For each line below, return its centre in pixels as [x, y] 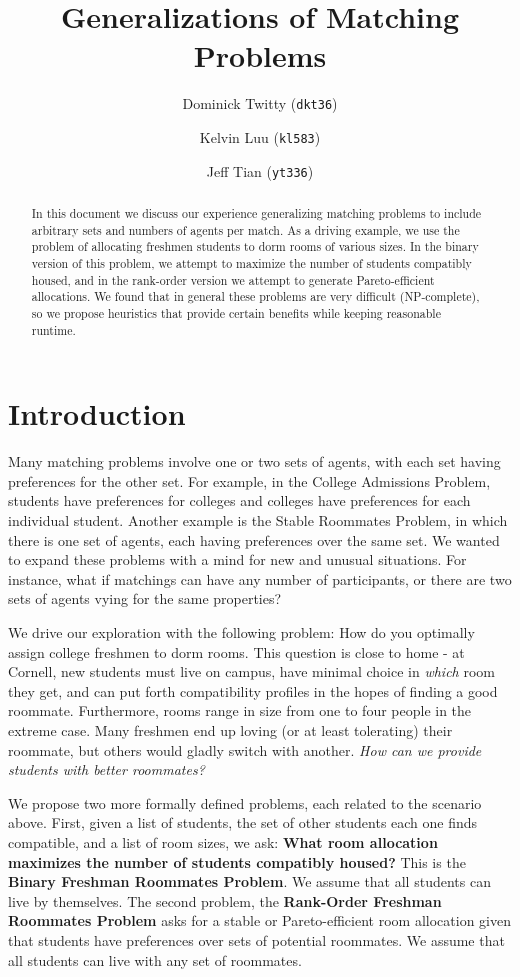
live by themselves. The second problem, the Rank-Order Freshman [225, 900]
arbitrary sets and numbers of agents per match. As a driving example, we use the [245, 229]
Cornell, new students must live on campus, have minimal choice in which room [251, 671]
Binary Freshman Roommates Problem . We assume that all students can [249, 881]
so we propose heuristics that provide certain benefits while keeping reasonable [236, 313]
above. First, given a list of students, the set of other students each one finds [243, 822]
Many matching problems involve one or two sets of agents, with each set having [254, 461]
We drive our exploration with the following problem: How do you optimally [241, 632]
